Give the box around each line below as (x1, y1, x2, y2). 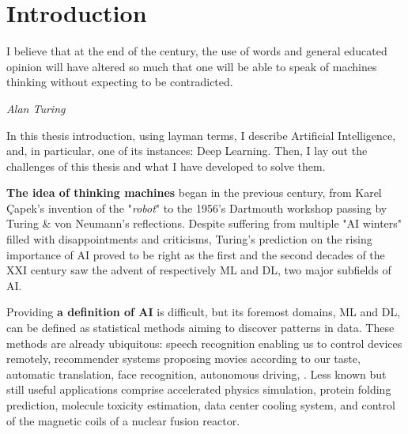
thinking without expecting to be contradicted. (6, 74, 233, 90)
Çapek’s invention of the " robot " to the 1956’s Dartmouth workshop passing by (6, 199, 387, 216)
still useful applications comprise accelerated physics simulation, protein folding (6, 381, 391, 398)
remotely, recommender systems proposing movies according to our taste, (6, 350, 361, 367)
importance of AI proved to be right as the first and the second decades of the (6, 246, 385, 262)
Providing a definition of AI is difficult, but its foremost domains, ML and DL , (6, 304, 401, 320)
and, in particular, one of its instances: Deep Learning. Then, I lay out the (6, 142, 368, 159)
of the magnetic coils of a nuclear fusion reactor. (6, 412, 240, 428)
